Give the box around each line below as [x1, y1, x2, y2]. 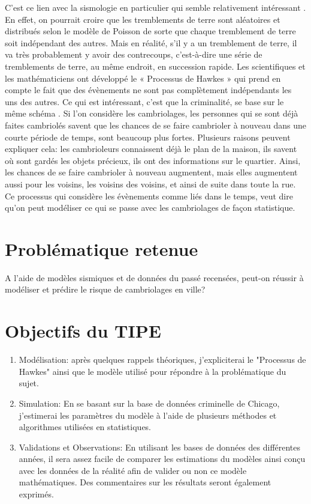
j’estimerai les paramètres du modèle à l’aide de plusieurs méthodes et [19, 408, 277, 421]
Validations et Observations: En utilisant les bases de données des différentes [19, 440, 301, 453]
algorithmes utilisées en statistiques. [19, 421, 152, 433]
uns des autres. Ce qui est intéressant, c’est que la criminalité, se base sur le [5, 95, 284, 108]
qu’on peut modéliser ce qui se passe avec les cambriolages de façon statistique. [5, 201, 295, 214]
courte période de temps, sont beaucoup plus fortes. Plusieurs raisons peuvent [5, 130, 291, 143]
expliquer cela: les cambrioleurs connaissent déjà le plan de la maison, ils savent [5, 142, 297, 155]
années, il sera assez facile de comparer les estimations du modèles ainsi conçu [19, 452, 306, 465]
